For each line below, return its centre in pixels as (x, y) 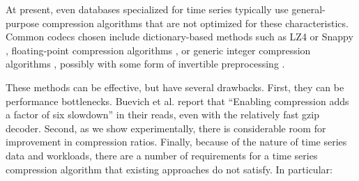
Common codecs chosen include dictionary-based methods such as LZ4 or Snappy (179, 37)
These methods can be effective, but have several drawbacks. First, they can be (175, 87)
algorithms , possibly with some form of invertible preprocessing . (145, 64)
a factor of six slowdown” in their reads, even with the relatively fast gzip (163, 115)
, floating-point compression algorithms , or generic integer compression (158, 50)
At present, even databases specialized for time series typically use (147, 9)
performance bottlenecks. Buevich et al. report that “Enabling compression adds (177, 101)
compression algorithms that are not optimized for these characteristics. (195, 23)
